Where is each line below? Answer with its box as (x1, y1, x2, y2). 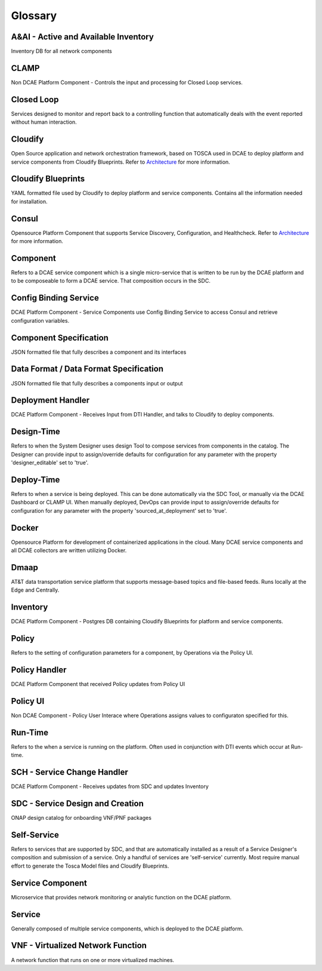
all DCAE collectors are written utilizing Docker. (11, 547, 127, 554)
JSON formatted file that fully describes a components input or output (11, 379, 183, 387)
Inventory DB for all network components (11, 48, 113, 55)
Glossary (11, 9, 57, 22)
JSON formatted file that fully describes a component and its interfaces (11, 348, 187, 356)
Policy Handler (11, 665, 67, 675)
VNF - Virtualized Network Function (11, 941, 147, 951)
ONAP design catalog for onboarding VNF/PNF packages (11, 814, 152, 822)
